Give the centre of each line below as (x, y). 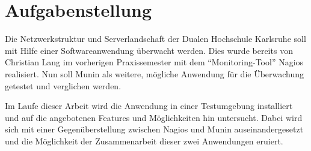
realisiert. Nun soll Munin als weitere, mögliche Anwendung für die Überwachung (155, 73)
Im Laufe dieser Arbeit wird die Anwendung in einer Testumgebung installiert (149, 106)
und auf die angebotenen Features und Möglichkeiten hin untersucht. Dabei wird (154, 117)
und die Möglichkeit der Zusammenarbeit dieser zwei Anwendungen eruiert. (144, 141)
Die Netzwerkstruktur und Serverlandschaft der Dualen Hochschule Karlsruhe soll (155, 39)
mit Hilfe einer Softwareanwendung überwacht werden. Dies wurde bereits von (149, 50)
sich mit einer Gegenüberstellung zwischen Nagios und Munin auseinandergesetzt (154, 129)
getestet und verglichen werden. (63, 85)
